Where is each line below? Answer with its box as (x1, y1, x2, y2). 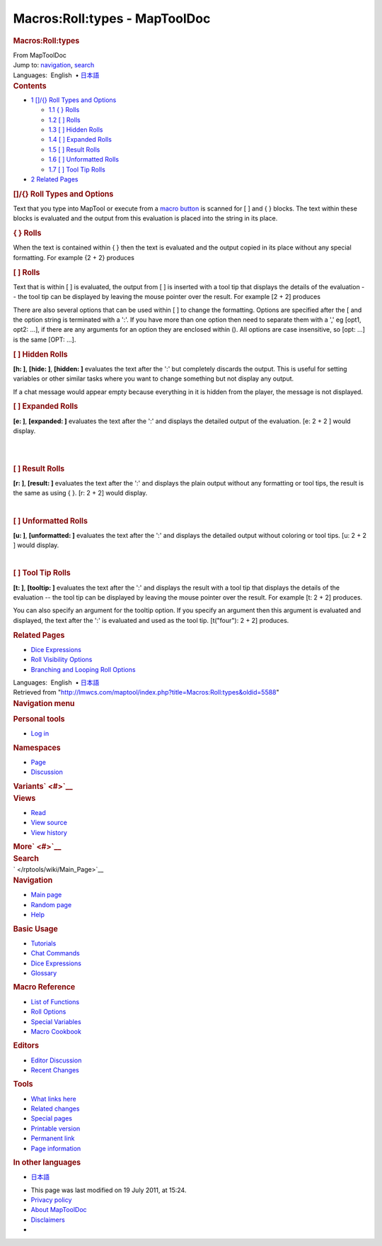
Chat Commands (30, 949, 81, 958)
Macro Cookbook (30, 1027, 81, 1035)
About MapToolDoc (30, 1206, 88, 1214)
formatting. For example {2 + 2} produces (13, 253, 134, 262)
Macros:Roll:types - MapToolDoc (13, 11, 211, 26)
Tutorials (30, 939, 57, 948)
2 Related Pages (30, 174, 79, 184)
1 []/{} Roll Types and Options (30, 96, 117, 104)
